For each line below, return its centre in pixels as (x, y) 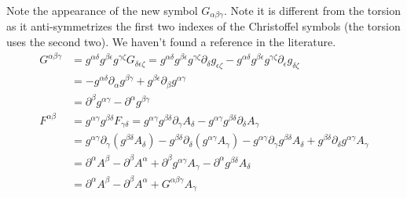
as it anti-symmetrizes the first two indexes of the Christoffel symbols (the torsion (203, 26)
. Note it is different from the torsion (312, 10)
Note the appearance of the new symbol (102, 10)
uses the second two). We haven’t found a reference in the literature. (171, 42)
